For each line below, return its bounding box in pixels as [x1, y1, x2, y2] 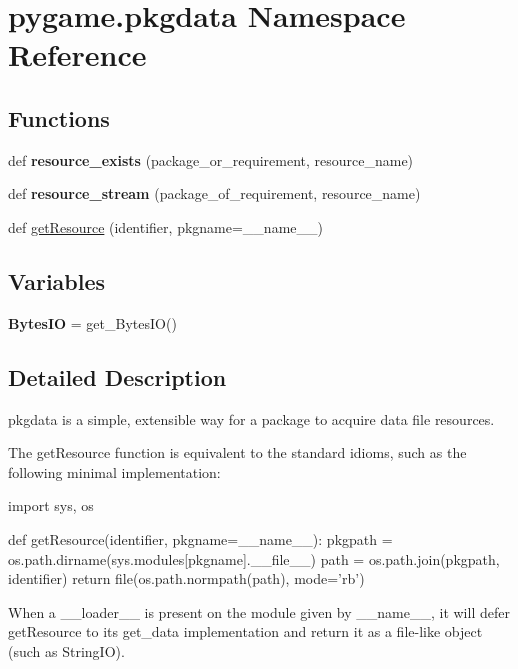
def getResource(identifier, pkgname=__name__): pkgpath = [8, 528, 393, 549]
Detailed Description [8, 361, 227, 392]
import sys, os [8, 495, 94, 516]
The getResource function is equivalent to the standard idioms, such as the [8, 442, 467, 463]
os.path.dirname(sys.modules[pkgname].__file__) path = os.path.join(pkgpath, [8, 548, 500, 569]
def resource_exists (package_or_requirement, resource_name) [8, 149, 414, 170]
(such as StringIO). [8, 640, 125, 661]
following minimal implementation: [8, 461, 221, 482]
